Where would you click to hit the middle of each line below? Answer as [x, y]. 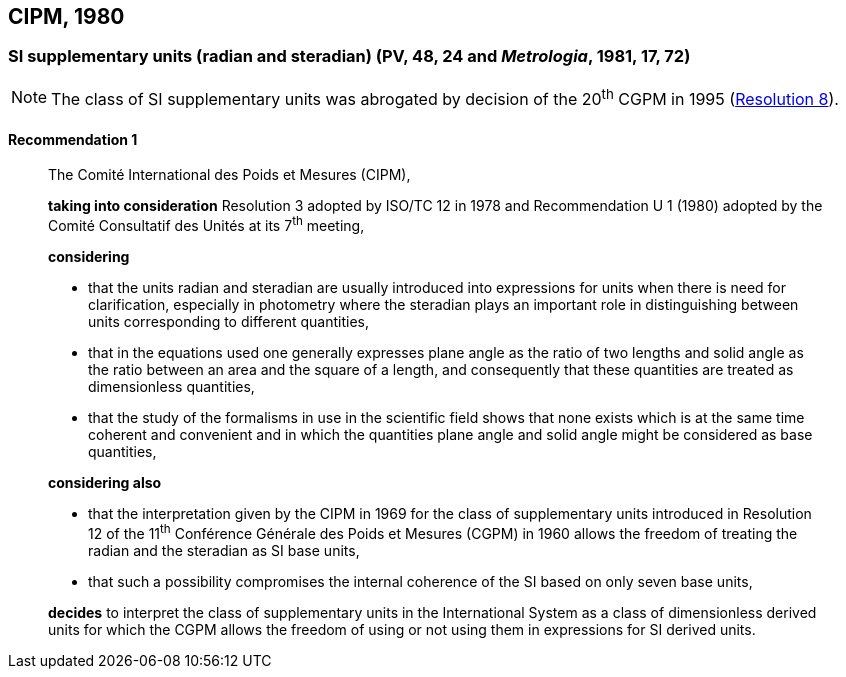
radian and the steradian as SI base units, [224, 550]
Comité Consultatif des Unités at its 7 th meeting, [206, 224]
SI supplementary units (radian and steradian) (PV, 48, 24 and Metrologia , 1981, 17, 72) [349, 56]
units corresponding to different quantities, [228, 321]
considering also [105, 482]
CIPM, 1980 [66, 16]
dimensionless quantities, [171, 386]
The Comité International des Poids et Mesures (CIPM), [229, 175]
